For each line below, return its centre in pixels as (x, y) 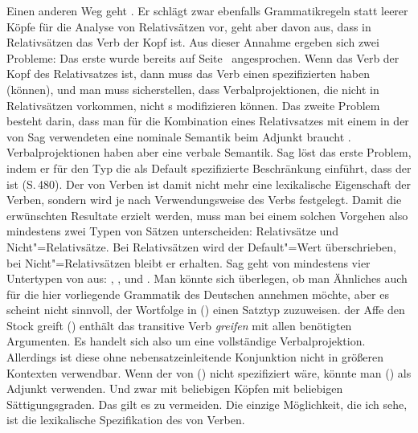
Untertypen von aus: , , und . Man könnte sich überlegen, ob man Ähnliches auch (207, 278)
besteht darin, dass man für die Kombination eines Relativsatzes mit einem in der (208, 121)
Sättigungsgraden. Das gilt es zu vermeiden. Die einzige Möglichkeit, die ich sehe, (207, 404)
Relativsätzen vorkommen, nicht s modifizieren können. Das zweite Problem (193, 105)
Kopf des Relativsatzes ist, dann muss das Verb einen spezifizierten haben (188, 74)
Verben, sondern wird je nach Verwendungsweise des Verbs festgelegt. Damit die (204, 200)
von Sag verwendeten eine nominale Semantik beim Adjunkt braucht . (179, 136)
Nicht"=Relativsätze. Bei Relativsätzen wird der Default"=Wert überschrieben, (201, 246)
